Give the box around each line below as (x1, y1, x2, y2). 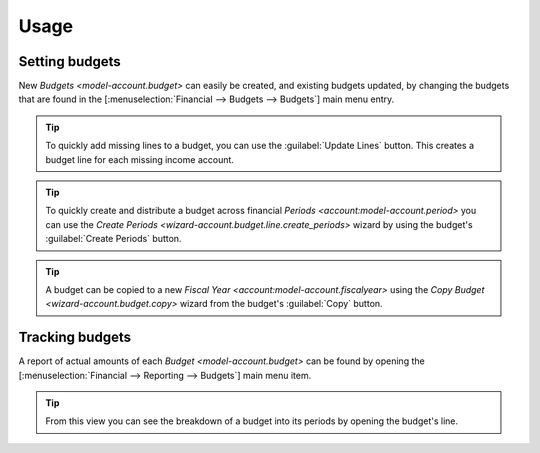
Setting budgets (18, 53, 122, 70)
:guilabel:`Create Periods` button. (45, 233, 182, 245)
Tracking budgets (18, 329, 132, 346)
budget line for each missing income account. (45, 153, 235, 165)
